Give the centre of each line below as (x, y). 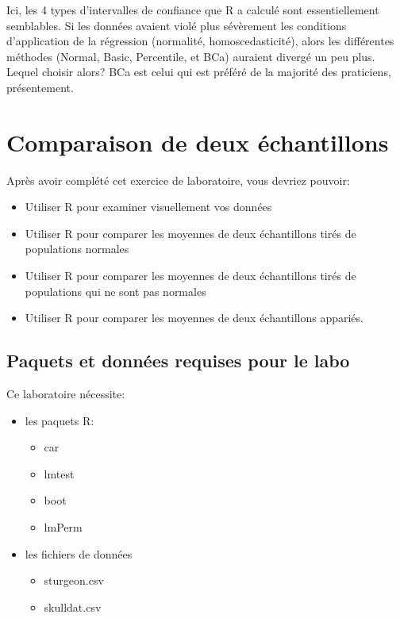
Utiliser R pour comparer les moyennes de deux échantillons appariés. (194, 318)
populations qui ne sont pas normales (115, 291)
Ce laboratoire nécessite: (66, 394)
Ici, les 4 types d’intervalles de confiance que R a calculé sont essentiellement (193, 10)
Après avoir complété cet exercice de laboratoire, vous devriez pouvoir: (178, 180)
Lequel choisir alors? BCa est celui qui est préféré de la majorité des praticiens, (199, 72)
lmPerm (63, 527)
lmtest (59, 473)
